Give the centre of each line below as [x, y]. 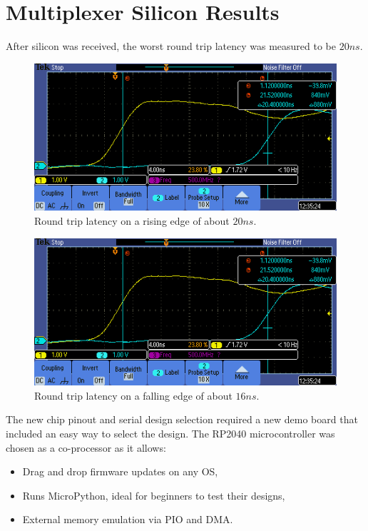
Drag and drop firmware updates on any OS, [120, 471]
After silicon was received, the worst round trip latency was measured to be [171, 46]
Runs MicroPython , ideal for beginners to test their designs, [154, 495]
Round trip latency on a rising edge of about [132, 221]
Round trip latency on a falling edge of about [133, 395]
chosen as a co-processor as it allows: [86, 447]
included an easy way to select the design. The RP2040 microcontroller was [170, 434]
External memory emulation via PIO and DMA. [128, 519]
